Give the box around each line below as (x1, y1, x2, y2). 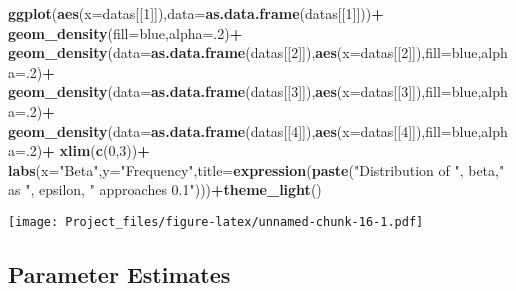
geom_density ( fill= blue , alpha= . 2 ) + (8, 22, 243, 43)
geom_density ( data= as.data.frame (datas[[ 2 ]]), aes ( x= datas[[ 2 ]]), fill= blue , (8, 42, 482, 63)
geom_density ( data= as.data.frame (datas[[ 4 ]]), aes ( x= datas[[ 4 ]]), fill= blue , (8, 120, 482, 141)
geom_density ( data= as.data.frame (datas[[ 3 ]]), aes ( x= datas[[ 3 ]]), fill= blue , (8, 81, 482, 102)
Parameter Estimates (8, 258, 231, 289)
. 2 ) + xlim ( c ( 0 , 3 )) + (25, 140, 150, 161)
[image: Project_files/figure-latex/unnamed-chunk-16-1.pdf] (8, 214, 424, 229)
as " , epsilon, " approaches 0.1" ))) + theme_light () (8, 179, 322, 200)
